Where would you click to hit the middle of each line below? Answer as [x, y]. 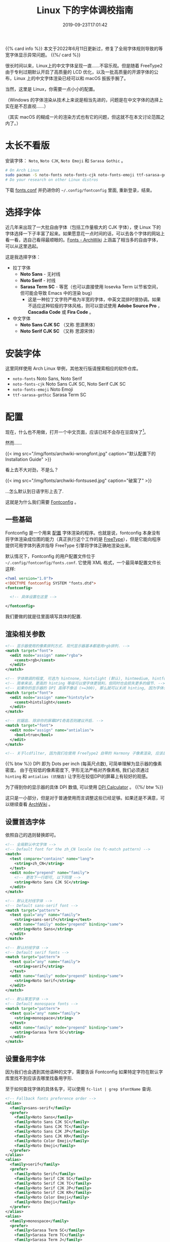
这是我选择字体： [23, 257]
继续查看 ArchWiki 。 [31, 804]
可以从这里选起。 [23, 246]
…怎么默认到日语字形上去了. [35, 491]
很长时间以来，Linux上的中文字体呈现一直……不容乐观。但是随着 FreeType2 [84, 65]
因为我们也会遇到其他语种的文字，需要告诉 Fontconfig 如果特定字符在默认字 [84, 1072]
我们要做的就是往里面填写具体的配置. [44, 617]
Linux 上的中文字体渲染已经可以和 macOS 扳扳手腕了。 [71, 78]
